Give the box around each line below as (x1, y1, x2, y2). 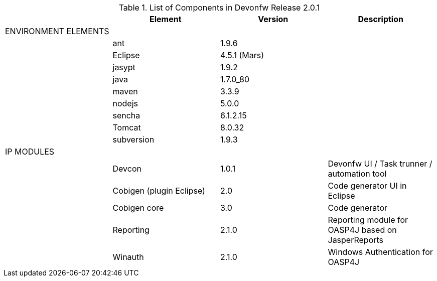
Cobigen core (112, 203, 164, 213)
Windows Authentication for (328, 247, 433, 257)
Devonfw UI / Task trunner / (328, 159, 432, 169)
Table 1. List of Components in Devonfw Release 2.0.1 (118, 3, 320, 13)
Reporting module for (328, 215, 408, 225)
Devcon (112, 164, 141, 174)
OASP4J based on (328, 225, 397, 235)
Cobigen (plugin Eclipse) (112, 186, 205, 196)
